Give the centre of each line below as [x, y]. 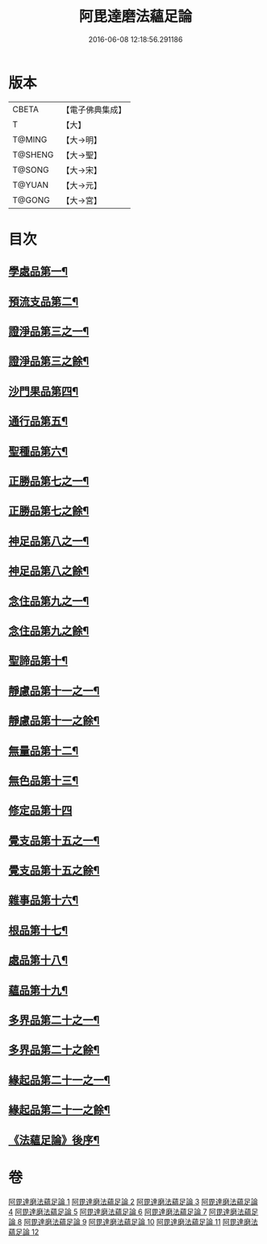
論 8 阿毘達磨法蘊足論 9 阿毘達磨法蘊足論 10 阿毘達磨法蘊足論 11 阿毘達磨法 [133, 1221]
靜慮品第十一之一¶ [54, 691]
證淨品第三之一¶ [49, 332]
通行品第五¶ [38, 422]
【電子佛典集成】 [94, 110]
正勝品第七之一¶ [49, 481]
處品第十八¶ [38, 960]
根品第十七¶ [38, 930]
